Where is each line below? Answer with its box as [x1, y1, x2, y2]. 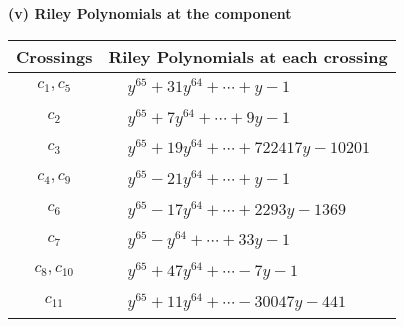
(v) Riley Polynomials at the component [8, 3, 292, 23]
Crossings [16, 44, 93, 68]
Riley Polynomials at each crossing [108, 44, 388, 68]
